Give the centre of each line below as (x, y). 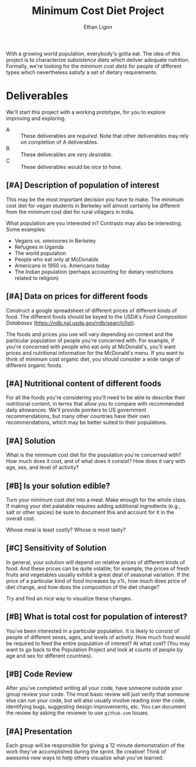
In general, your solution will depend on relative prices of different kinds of (96, 562)
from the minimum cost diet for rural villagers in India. (70, 212)
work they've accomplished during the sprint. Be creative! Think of (86, 752)
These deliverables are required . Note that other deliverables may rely (105, 136)
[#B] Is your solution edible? (58, 486)
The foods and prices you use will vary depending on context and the (90, 334)
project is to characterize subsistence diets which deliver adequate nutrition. (98, 60)
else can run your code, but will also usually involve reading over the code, (96, 700)
